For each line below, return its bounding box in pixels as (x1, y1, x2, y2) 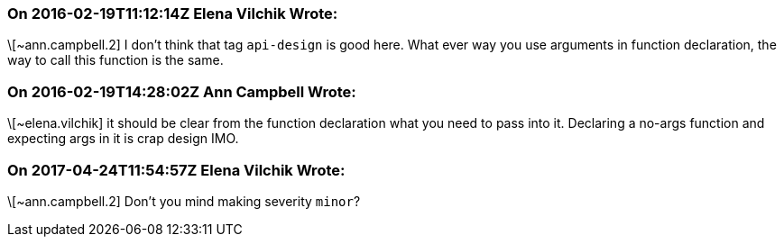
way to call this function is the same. (7, 52, 224, 68)
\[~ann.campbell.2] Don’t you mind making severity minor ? (7, 193, 361, 209)
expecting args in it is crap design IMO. (7, 131, 239, 147)
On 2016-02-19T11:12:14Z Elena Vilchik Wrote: (7, 5, 338, 23)
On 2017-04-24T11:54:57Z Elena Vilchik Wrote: (7, 160, 346, 179)
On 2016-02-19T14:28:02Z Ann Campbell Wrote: (7, 82, 356, 101)
